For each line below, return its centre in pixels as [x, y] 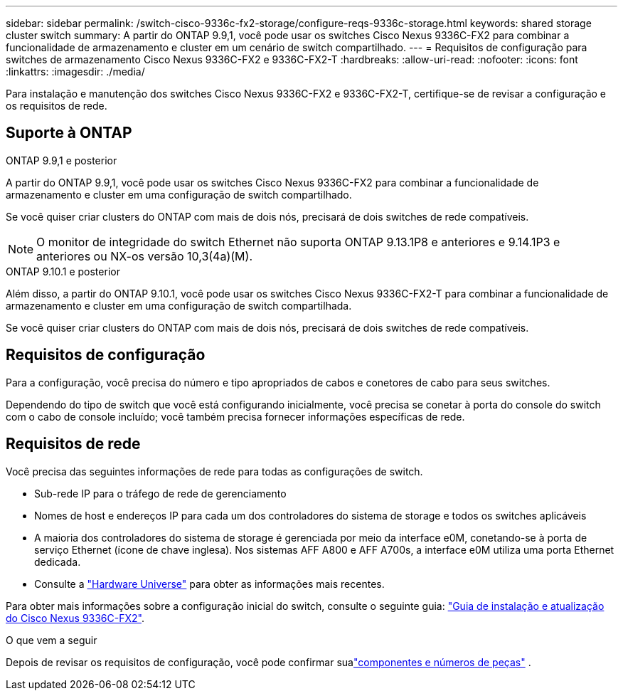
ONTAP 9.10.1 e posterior [63, 271]
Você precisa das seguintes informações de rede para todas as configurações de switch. [214, 471]
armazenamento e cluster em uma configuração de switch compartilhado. [179, 194]
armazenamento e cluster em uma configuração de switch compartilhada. [179, 305]
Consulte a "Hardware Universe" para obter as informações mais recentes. [209, 584]
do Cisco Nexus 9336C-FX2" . [75, 618]
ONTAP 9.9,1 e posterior [62, 160]
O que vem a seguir [52, 640]
